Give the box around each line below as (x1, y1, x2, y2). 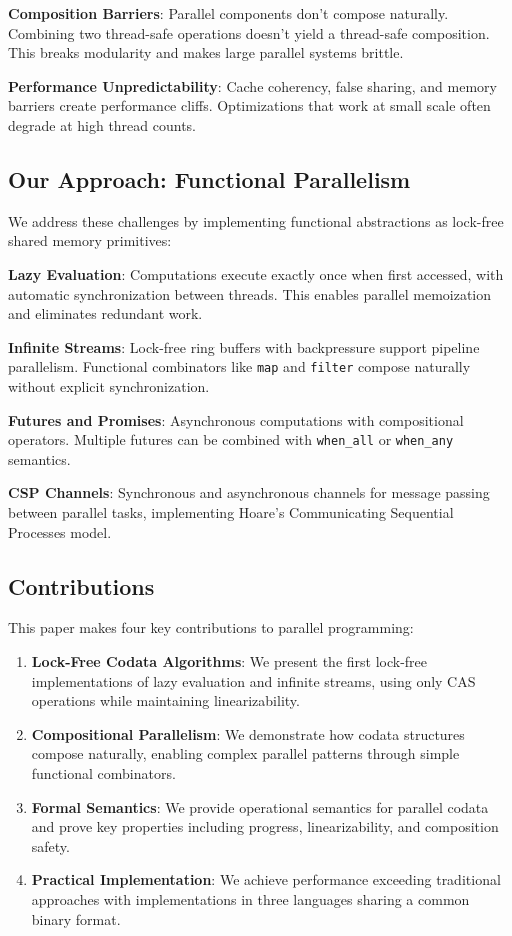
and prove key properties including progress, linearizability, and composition (31, 816, 499, 837)
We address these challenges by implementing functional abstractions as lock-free (8, 210, 504, 231)
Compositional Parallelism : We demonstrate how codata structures (31, 723, 465, 744)
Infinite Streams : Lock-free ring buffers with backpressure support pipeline (8, 336, 480, 357)
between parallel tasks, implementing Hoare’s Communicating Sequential (8, 502, 454, 523)
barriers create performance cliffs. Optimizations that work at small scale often (8, 95, 491, 116)
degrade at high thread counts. (8, 114, 197, 135)
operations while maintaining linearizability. (31, 690, 300, 711)
